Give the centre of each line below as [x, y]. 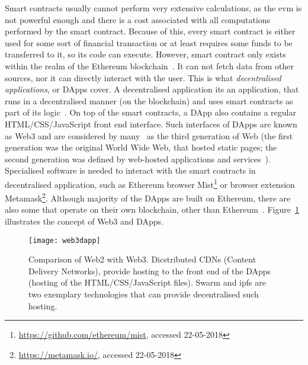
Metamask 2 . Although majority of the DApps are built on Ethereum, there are [148, 197]
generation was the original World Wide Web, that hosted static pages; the [141, 147]
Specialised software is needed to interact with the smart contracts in [130, 170]
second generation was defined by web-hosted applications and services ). [138, 159]
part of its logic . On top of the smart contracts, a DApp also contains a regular [150, 112]
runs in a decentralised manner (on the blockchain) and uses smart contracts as [149, 100]
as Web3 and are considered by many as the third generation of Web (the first [149, 135]
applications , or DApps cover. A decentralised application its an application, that [152, 89]
